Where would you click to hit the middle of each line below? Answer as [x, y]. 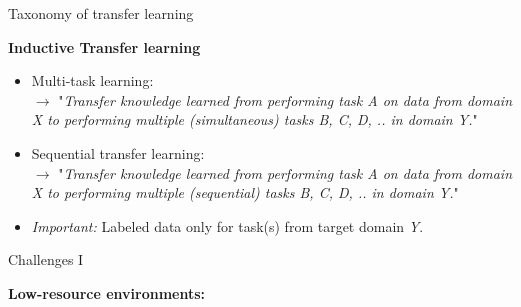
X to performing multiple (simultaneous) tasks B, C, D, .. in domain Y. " [254, 119]
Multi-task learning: [92, 80]
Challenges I [46, 259]
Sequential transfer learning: [118, 152]
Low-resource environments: [107, 292]
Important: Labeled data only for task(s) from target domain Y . [227, 225]
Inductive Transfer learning [104, 46]
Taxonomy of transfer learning [101, 13]
